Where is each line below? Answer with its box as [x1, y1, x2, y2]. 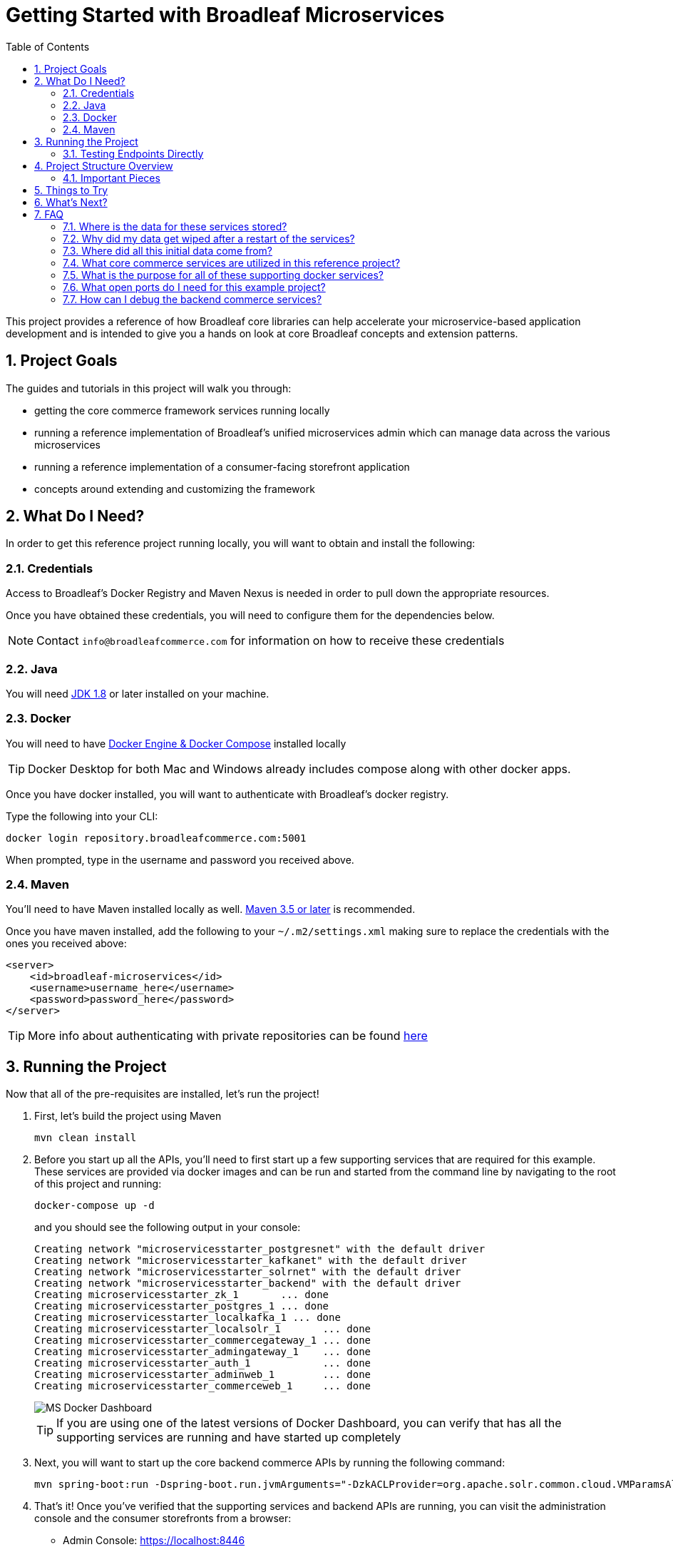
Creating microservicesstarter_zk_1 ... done [34, 1289, 329, 1301]
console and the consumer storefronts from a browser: [34, 1512, 292, 1525]
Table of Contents [6, 40, 90, 53]
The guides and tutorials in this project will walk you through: [6, 382, 292, 394]
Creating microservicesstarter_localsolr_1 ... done [34, 1323, 371, 1335]
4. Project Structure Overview [34, 159, 173, 172]
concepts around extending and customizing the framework [34, 482, 315, 495]
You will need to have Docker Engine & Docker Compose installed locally [6, 737, 346, 750]
